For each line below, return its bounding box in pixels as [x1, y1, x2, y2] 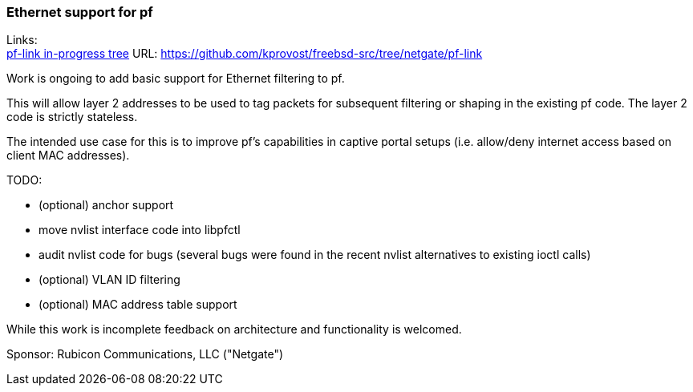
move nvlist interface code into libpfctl [38, 223, 241, 237]
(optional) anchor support [38, 198, 174, 212]
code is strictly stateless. [6, 110, 138, 124]
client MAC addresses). [6, 148, 130, 163]
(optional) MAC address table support [38, 297, 237, 312]
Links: [6, 33, 38, 47]
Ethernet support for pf [6, 4, 153, 20]
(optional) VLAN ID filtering [38, 273, 180, 287]
